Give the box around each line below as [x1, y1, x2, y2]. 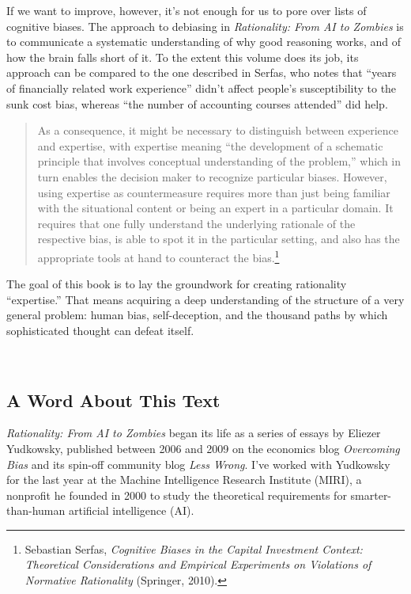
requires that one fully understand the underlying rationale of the [37, 215, 356, 231]
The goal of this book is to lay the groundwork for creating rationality [6, 276, 347, 292]
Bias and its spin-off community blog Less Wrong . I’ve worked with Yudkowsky [6, 455, 390, 472]
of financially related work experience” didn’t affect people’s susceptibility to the [6, 79, 397, 96]
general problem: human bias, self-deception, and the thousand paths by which [6, 307, 388, 323]
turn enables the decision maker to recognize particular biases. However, [37, 168, 387, 185]
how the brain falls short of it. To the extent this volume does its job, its [6, 48, 359, 65]
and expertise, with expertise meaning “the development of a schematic [37, 137, 383, 154]
